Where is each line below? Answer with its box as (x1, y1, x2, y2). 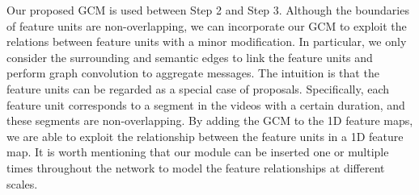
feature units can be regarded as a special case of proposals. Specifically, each (6, 80, 390, 97)
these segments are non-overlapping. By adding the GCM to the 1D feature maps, (6, 112, 413, 129)
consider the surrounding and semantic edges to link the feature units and (6, 48, 373, 65)
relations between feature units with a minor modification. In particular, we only (6, 33, 407, 50)
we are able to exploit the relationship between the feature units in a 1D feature (6, 127, 404, 144)
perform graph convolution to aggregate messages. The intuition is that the (6, 64, 379, 81)
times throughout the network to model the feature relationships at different (6, 159, 385, 176)
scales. (6, 175, 38, 192)
